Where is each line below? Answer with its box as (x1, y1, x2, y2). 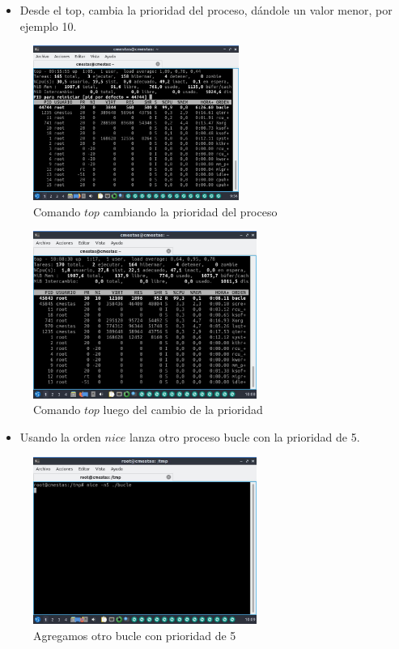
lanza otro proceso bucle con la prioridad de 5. (129, 429, 360, 446)
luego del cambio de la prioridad (103, 401, 263, 418)
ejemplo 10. (19, 17, 77, 34)
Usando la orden (19, 429, 101, 446)
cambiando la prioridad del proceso (103, 203, 278, 220)
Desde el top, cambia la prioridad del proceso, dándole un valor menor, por (19, 2, 393, 18)
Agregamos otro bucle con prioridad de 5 (33, 626, 236, 643)
